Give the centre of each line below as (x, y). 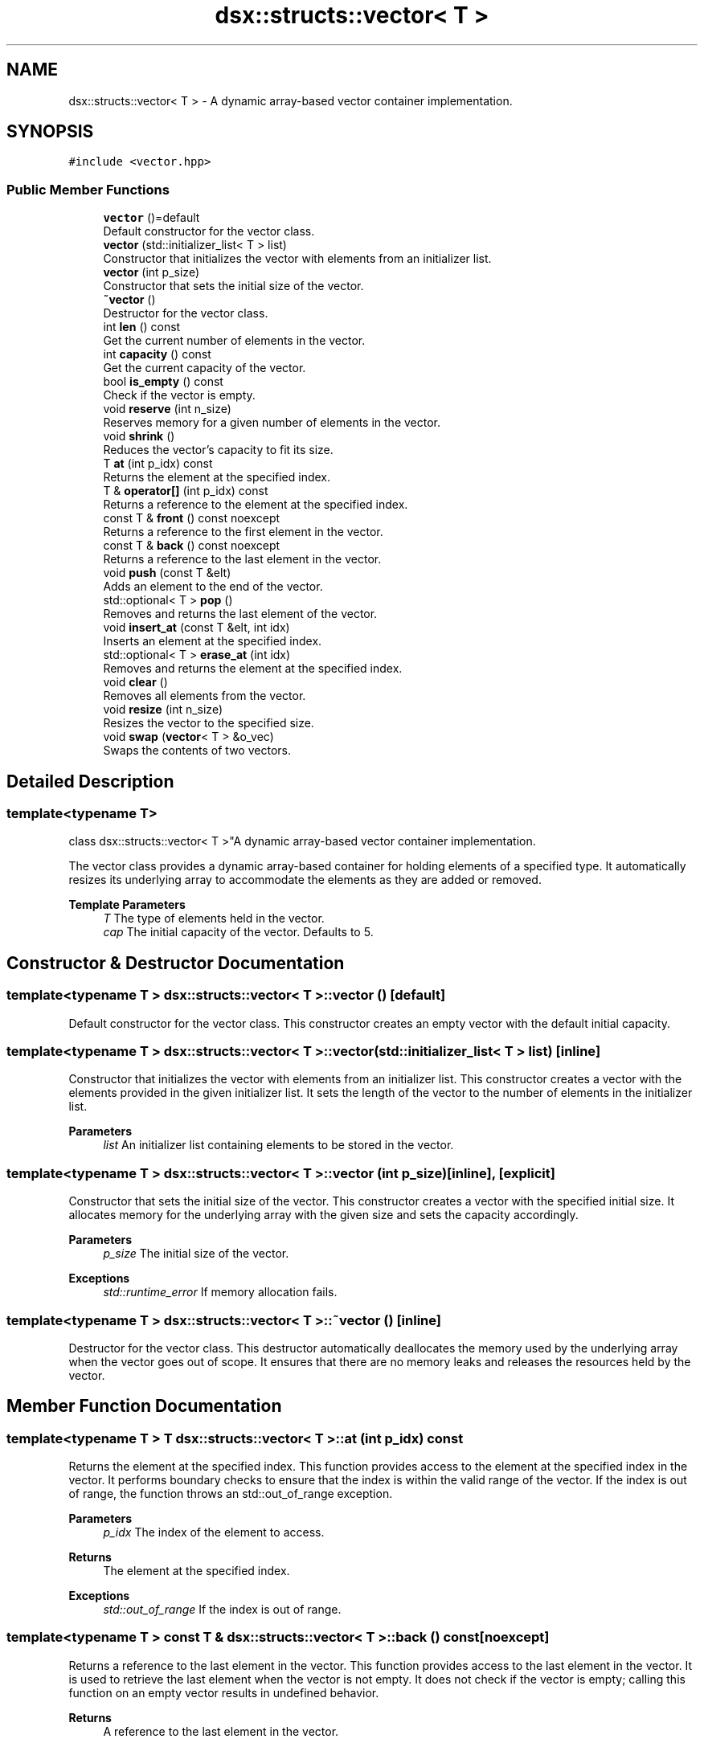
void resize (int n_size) (163, 710)
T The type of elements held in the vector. (214, 919)
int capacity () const (157, 354)
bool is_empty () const (163, 382)
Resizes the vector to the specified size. (209, 723)
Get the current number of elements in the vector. (234, 341)
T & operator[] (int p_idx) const (186, 491)
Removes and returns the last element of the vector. (240, 614)
